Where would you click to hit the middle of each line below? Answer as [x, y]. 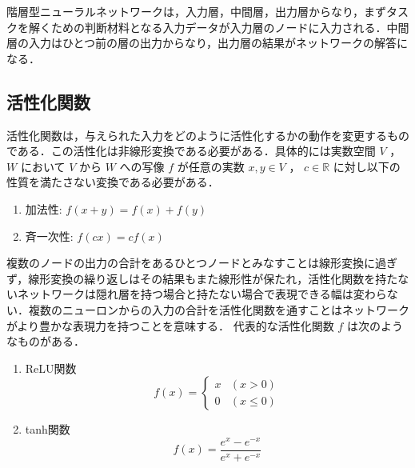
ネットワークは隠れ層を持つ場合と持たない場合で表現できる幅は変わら [202, 294]
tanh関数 [48, 429]
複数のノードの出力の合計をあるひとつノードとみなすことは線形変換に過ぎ [202, 263]
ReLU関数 [51, 368]
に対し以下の [367, 166]
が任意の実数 [211, 166]
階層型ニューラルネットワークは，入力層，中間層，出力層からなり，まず [197, 11]
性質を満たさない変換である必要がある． [113, 182]
